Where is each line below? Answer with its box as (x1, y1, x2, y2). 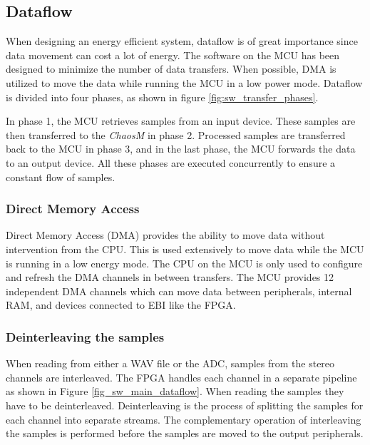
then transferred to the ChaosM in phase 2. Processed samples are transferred (6, 127, 346, 142)
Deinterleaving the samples (6, 327, 165, 345)
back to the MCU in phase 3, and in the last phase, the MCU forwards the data (6, 141, 356, 156)
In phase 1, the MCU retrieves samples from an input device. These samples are (6, 113, 356, 128)
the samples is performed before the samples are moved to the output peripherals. (6, 426, 364, 441)
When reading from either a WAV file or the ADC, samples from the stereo (6, 356, 335, 371)
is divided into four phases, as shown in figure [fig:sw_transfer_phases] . (6, 89, 319, 104)
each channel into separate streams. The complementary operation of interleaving (6, 411, 361, 426)
